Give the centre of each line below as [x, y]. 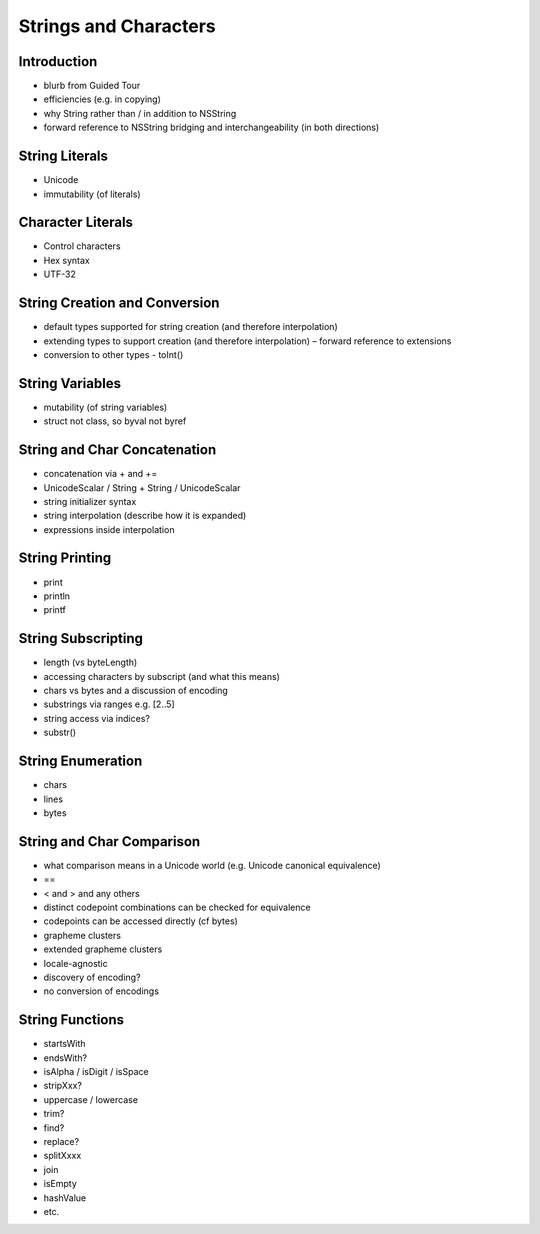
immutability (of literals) [92, 194]
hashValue [65, 1197]
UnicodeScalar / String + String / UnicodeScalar [142, 487]
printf [55, 610]
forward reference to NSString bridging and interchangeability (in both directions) [211, 127]
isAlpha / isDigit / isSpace [96, 1072]
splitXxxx [62, 1156]
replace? [61, 1141]
